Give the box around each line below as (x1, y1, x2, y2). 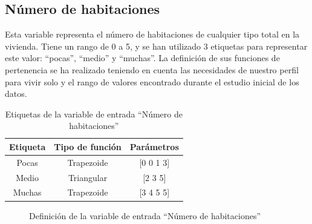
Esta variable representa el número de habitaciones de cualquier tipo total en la (5, 28, 300, 41)
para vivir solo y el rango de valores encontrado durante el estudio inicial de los (5, 75, 299, 88)
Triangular (68, 171, 108, 183)
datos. (5, 87, 27, 100)
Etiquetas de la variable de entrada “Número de (5, 107, 183, 120)
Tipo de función (54, 140, 122, 153)
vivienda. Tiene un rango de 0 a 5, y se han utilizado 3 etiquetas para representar (5, 39, 308, 52)
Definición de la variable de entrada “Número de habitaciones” (29, 209, 261, 222)
